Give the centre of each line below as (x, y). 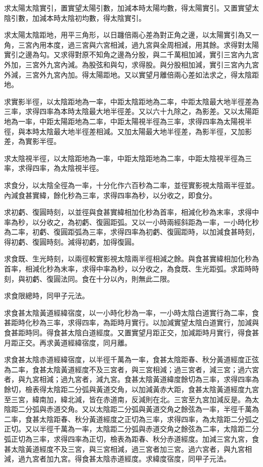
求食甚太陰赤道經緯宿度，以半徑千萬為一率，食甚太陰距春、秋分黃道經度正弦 (131, 359)
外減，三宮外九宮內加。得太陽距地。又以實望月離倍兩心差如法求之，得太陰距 (131, 74)
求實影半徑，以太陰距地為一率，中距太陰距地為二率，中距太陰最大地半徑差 (128, 101)
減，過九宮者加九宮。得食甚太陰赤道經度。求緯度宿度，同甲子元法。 (117, 459)
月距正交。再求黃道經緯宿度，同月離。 (68, 342)
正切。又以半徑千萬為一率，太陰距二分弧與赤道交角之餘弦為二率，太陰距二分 (131, 429)
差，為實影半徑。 (32, 141)
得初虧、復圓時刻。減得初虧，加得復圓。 (71, 241)
